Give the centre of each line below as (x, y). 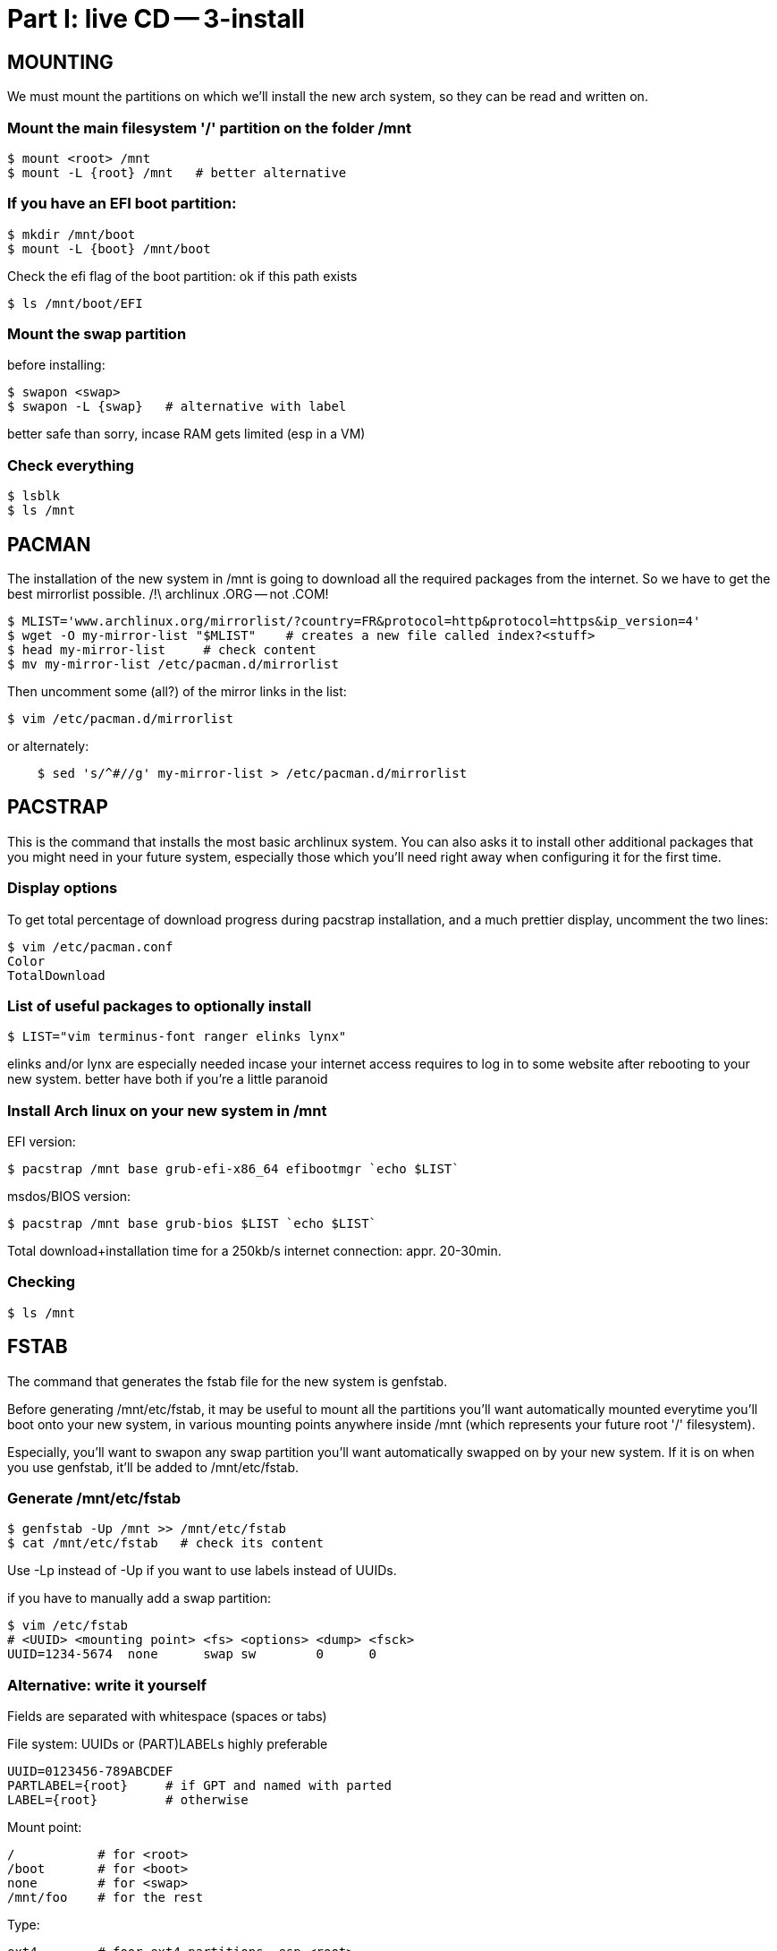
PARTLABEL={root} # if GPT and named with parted (199, 1786)
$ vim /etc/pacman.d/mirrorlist (120, 719)
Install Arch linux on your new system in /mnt (167, 1110)
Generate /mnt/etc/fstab (94, 1499)
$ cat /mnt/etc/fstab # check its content (166, 1543)
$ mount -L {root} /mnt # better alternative (177, 172)
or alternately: (48, 746)
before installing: (56, 365)
